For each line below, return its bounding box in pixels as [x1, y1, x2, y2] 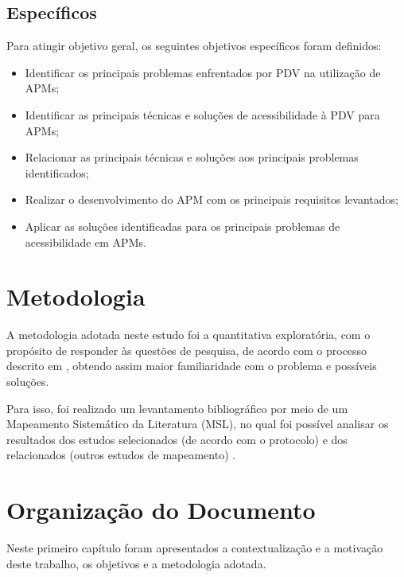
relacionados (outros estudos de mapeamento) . [6, 446, 236, 463]
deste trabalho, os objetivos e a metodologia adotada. [6, 555, 266, 571]
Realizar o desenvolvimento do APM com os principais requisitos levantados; [25, 191, 398, 208]
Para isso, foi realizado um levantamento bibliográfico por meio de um [6, 400, 348, 416]
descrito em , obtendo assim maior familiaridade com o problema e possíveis [6, 357, 377, 374]
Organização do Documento [6, 493, 316, 526]
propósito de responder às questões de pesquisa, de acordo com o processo [6, 341, 367, 358]
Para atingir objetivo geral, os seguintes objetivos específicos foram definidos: [6, 37, 382, 54]
